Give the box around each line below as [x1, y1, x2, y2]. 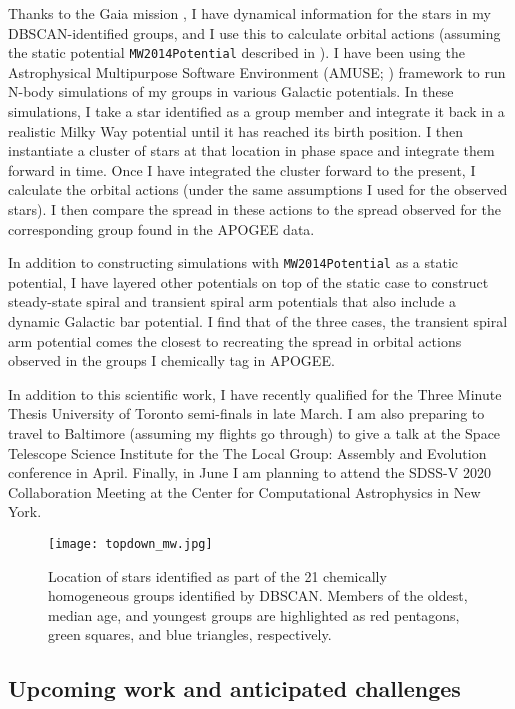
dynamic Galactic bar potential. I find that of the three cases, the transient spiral [8, 311, 508, 332]
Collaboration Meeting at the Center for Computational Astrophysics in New [8, 481, 481, 502]
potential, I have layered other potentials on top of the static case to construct [8, 271, 489, 292]
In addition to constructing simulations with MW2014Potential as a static [8, 252, 459, 273]
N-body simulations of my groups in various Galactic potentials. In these [8, 81, 454, 102]
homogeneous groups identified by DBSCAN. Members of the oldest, [48, 585, 468, 606]
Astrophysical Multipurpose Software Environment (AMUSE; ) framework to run [8, 61, 506, 82]
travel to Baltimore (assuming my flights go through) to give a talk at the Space [8, 423, 501, 443]
